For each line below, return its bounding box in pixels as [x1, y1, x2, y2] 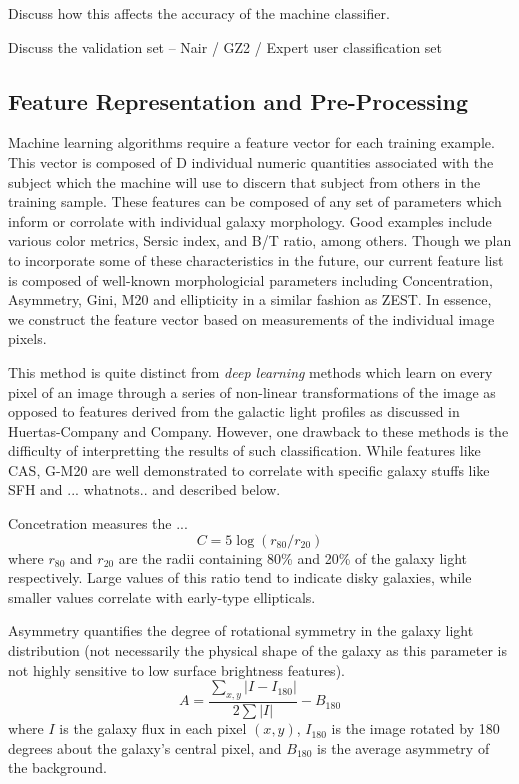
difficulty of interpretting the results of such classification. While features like [8, 440, 481, 461]
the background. [8, 757, 107, 778]
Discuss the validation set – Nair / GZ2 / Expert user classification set [8, 36, 443, 57]
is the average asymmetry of [317, 737, 490, 758]
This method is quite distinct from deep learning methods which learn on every [8, 361, 493, 382]
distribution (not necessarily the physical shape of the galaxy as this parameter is [8, 640, 507, 661]
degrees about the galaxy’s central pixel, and [8, 737, 282, 758]
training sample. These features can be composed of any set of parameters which [8, 191, 502, 212]
